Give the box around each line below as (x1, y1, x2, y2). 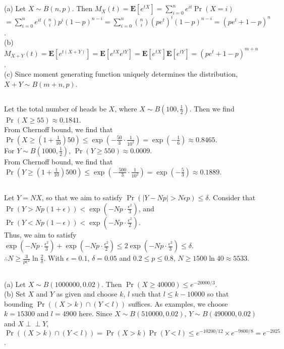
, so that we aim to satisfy (41, 192, 123, 202)
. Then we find (189, 103, 235, 113)
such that (132, 288, 161, 299)
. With (43, 253, 64, 263)
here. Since (79, 308, 112, 319)
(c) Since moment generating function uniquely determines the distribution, (4, 69, 238, 79)
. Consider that (208, 192, 256, 202)
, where (115, 103, 137, 113)
